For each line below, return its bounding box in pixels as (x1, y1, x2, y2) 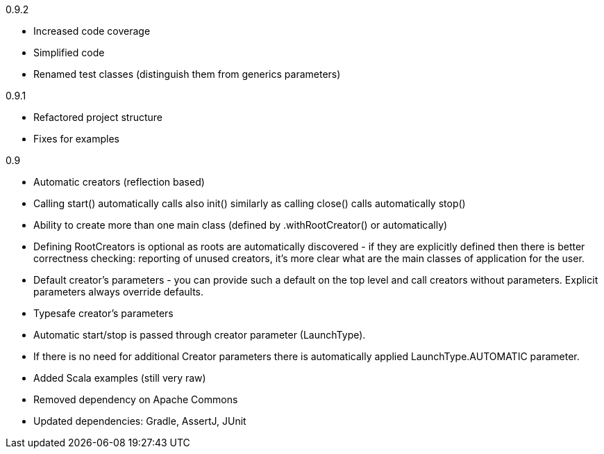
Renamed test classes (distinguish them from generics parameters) (33, 68, 341, 80)
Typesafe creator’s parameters (33, 307, 174, 319)
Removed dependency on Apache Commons (33, 394, 238, 405)
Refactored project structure (33, 111, 162, 123)
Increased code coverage (33, 25, 151, 37)
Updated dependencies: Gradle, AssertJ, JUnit (33, 415, 246, 427)
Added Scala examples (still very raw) (33, 372, 206, 384)
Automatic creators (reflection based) (33, 176, 205, 188)
